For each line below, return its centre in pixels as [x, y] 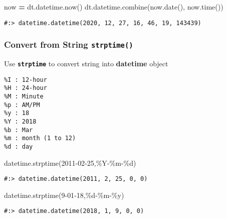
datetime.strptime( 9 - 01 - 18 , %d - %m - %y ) [64, 195]
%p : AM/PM [22, 105]
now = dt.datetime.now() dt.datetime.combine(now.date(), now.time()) [114, 7]
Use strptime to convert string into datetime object [86, 64]
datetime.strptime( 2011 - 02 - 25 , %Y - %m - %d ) [70, 162]
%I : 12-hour [26, 80]
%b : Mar [19, 130]
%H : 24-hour [26, 88]
